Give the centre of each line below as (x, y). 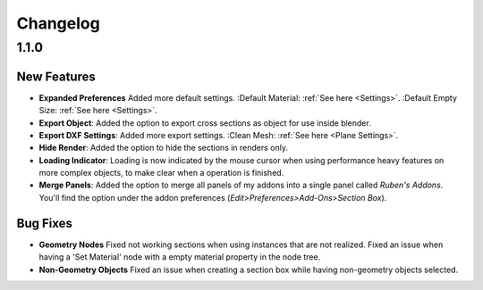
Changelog (58, 23)
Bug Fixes (45, 223)
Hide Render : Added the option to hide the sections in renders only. (164, 148)
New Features (56, 76)
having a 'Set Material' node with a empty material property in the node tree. (180, 257)
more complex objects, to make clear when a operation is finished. (161, 173)
